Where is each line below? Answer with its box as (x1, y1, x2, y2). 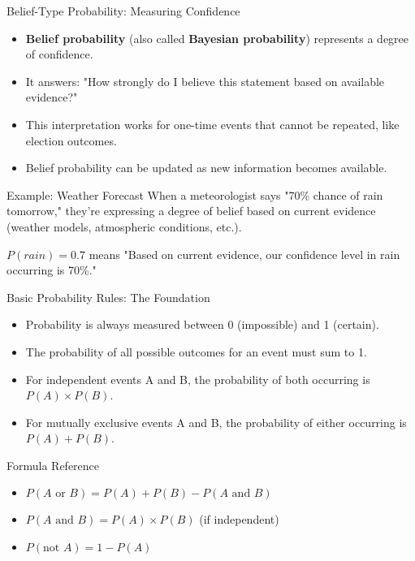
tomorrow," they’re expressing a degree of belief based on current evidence (6, 202, 376, 219)
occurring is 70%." (6, 261, 97, 278)
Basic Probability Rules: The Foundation (6, 288, 210, 305)
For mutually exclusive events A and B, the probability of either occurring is (25, 413, 407, 430)
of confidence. (25, 45, 93, 63)
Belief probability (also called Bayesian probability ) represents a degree (25, 29, 409, 46)
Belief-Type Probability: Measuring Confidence (6, 2, 240, 19)
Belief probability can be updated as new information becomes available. (25, 159, 387, 176)
